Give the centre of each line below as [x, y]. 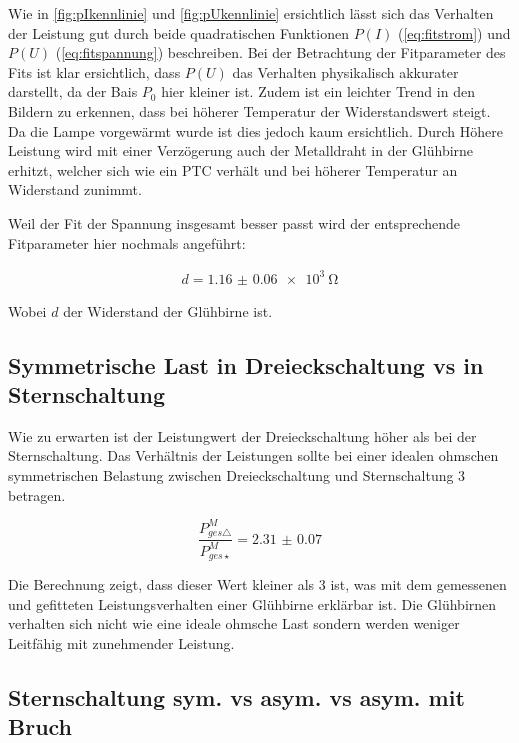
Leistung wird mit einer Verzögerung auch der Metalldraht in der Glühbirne [241, 150]
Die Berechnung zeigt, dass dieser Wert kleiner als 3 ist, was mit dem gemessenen [257, 584]
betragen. [37, 494]
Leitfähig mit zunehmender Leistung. [121, 643]
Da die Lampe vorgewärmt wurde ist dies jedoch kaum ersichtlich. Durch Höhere [255, 130]
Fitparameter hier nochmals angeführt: [127, 242]
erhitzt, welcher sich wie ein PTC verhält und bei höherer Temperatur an [233, 169]
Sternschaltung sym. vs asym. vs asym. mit [236, 697]
